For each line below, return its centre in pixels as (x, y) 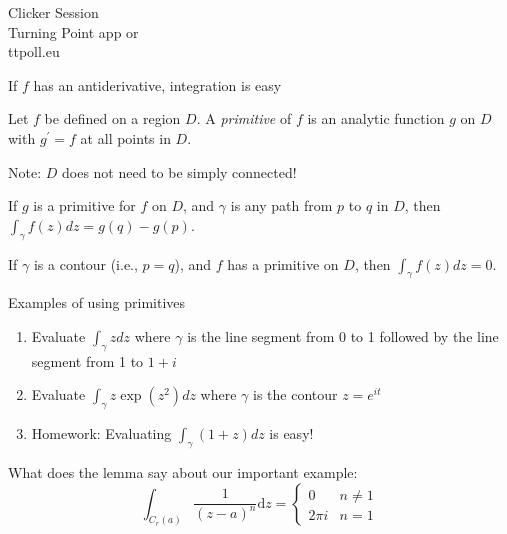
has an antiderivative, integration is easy (157, 84)
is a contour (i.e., (85, 263)
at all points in (125, 137)
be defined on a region (112, 118)
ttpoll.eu (34, 51)
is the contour (295, 394)
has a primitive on (283, 263)
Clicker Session (53, 12)
